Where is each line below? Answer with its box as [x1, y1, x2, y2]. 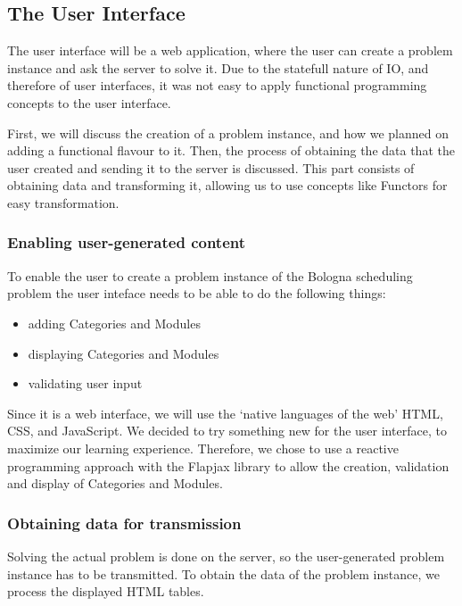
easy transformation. [7, 193, 120, 212]
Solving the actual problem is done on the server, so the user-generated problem [7, 546, 445, 565]
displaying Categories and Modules [28, 344, 219, 362]
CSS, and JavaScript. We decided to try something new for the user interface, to [7, 421, 447, 440]
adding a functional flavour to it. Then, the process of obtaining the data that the [7, 141, 455, 160]
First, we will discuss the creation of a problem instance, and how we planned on [7, 123, 449, 142]
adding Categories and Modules [28, 313, 201, 332]
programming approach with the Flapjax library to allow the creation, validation [7, 456, 450, 475]
